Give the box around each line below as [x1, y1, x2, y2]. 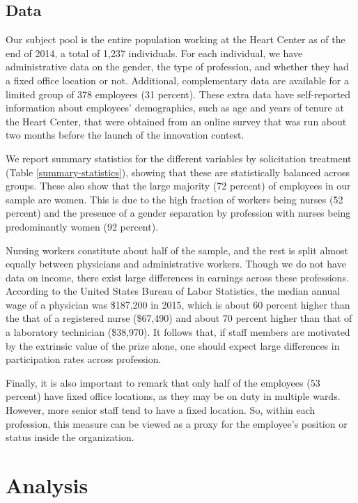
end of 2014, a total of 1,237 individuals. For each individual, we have [6, 45, 303, 60]
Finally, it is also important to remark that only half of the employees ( [6, 375, 311, 389]
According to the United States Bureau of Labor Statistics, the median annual [6, 284, 341, 298]
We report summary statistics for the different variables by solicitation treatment [6, 150, 352, 165]
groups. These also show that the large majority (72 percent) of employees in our [6, 178, 351, 193]
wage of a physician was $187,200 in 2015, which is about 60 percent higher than [6, 297, 350, 311]
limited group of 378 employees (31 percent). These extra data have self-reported [6, 86, 351, 101]
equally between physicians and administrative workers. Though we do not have [6, 256, 346, 271]
